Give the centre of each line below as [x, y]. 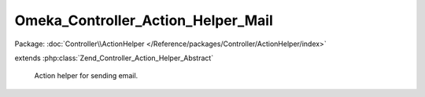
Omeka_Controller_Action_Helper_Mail [144, 20]
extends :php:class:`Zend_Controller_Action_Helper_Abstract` [114, 58]
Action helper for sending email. [86, 76]
